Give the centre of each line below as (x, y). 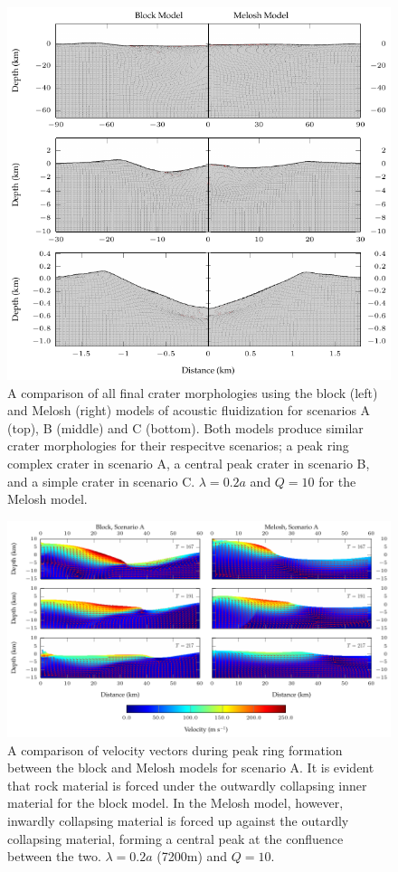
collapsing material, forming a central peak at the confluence (175, 838)
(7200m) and (192, 856)
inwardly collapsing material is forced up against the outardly (178, 821)
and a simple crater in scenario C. (101, 481)
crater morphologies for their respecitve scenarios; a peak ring (178, 445)
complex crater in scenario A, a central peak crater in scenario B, (189, 463)
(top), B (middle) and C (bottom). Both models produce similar (185, 427)
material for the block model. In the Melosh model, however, (175, 803)
